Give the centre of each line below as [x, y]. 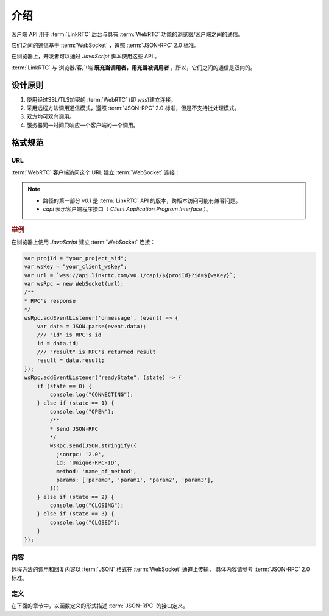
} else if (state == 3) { [76, 514]
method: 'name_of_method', [96, 471]
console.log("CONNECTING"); [92, 395]
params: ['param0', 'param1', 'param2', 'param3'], [135, 480]
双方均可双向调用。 [51, 116]
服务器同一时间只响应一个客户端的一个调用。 [83, 125]
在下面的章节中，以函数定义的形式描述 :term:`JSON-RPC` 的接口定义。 [100, 606]
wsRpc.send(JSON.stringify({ [93, 446]
